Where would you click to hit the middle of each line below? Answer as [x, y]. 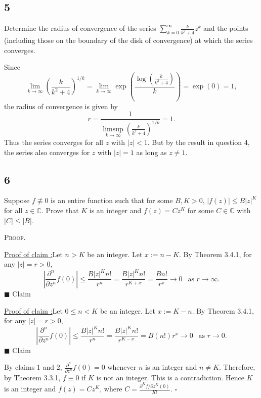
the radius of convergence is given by [61, 106]
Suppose [17, 200]
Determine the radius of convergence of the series [80, 28]
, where [111, 389]
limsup [113, 129]
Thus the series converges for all [54, 142]
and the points [226, 28]
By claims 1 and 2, [33, 367]
